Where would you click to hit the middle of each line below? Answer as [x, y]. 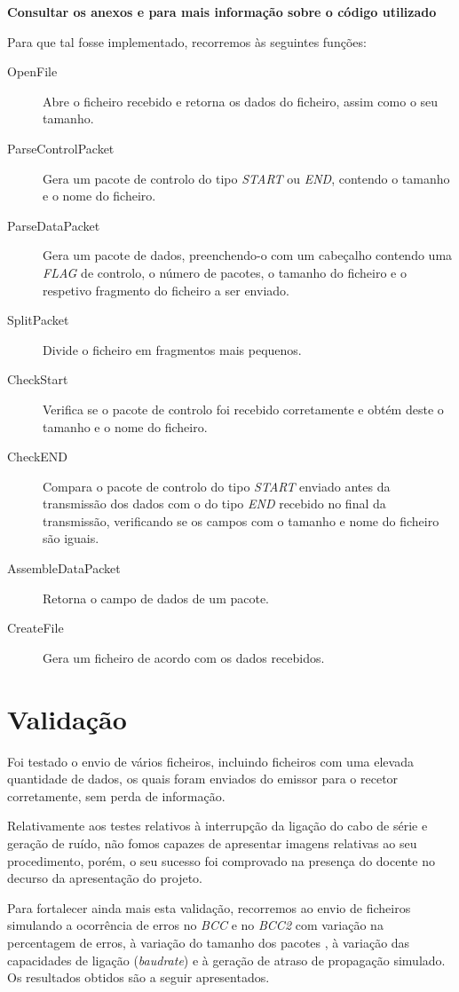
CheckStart [38, 379]
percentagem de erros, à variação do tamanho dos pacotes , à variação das [209, 942]
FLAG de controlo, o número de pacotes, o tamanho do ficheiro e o [225, 272]
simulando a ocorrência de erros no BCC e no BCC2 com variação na [195, 925]
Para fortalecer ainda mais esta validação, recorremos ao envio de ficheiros [209, 907]
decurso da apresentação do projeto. [105, 878]
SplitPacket [38, 320]
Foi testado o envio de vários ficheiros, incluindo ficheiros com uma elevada [210, 761]
